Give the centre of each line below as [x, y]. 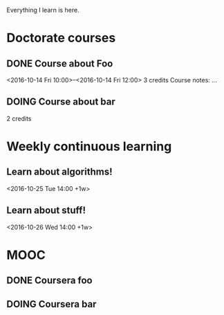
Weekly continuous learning [89, 146]
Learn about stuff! [46, 210]
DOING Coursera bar [52, 304]
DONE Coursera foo [49, 281]
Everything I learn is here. [43, 10]
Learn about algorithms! [59, 172]
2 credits [19, 118]
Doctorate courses [61, 38]
